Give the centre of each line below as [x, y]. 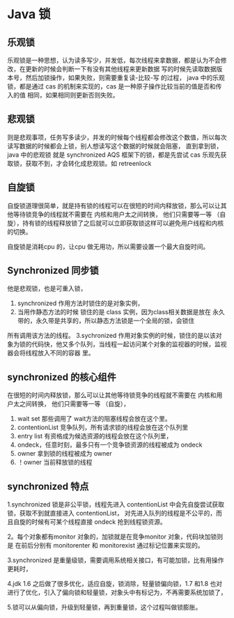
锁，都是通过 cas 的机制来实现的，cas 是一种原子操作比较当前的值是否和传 [115, 86]
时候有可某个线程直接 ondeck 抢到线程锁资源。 [99, 522]
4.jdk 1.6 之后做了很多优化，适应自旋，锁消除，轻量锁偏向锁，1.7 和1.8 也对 [115, 584]
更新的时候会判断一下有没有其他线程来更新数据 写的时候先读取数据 [121, 69]
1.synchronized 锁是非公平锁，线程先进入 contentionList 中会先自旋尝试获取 [116, 504]
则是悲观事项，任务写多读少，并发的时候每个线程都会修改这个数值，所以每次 [117, 137]
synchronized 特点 [48, 486]
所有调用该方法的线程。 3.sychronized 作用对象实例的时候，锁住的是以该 [111, 336]
